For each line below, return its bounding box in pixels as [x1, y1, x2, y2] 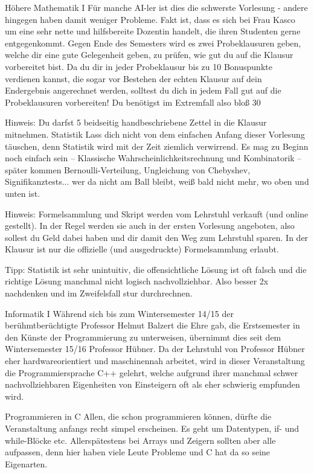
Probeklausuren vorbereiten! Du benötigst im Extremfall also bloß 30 [5, 95, 261, 108]
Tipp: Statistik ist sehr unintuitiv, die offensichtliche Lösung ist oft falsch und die [5, 263, 307, 275]
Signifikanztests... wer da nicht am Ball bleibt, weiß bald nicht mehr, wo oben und [5, 175, 309, 188]
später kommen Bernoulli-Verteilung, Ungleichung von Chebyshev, [5, 163, 251, 176]
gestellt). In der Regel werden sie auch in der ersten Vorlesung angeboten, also [5, 219, 295, 232]
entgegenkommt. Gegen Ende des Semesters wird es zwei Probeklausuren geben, [5, 36, 301, 49]
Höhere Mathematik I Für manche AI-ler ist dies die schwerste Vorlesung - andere [5, 1, 308, 13]
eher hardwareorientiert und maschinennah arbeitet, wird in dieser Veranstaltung [5, 354, 305, 367]
